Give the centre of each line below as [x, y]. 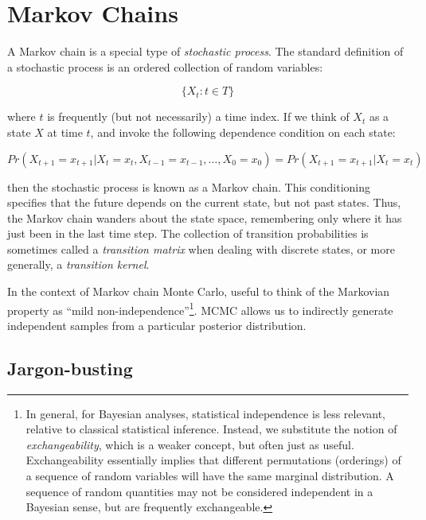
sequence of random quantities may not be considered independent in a [199, 491]
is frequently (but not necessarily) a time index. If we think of [198, 116]
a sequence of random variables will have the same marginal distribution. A [210, 476]
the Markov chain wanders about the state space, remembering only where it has [205, 217]
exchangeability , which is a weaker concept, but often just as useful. [190, 444]
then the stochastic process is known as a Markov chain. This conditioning [189, 186]
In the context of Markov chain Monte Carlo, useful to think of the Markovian [199, 291]
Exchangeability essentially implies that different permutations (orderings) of [213, 460]
